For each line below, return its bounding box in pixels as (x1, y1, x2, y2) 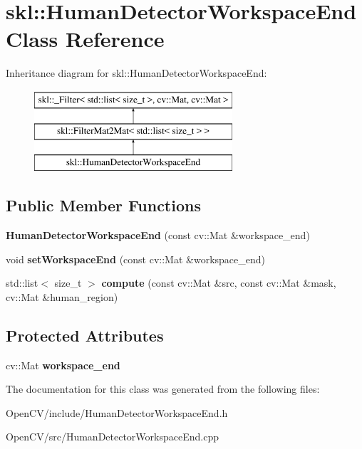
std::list (6, 275, 38, 290)
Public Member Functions (6, 194, 201, 216)
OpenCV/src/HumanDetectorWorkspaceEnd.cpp (6, 429, 219, 444)
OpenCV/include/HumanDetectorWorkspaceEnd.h (6, 405, 228, 420)
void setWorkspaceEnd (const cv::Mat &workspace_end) (6, 251, 265, 266)
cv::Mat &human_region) (6, 289, 118, 304)
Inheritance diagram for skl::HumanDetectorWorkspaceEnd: (6, 65, 267, 80)
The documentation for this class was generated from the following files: (6, 381, 320, 396)
